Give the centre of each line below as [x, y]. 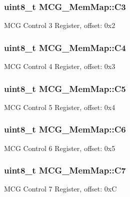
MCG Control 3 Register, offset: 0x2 [60, 25]
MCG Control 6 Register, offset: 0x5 [60, 148]
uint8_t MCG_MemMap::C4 [65, 47]
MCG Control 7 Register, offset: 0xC [60, 189]
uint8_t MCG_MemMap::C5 [65, 88]
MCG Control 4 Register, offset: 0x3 [60, 66]
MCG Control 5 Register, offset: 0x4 [60, 107]
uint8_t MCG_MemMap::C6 [65, 129]
